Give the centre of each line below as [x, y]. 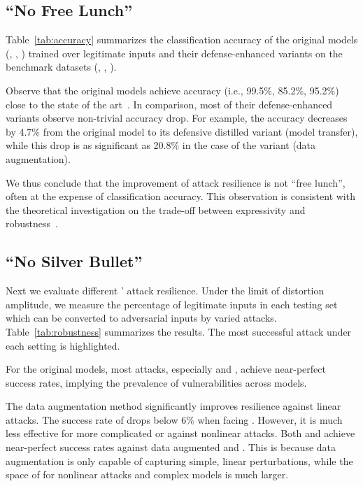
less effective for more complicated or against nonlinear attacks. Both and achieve [180, 433]
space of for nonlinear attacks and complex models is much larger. [147, 474]
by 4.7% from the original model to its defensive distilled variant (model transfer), [182, 131]
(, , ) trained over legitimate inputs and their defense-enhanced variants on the [174, 53]
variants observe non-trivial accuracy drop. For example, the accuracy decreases [177, 118]
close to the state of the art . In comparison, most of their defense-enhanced [169, 104]
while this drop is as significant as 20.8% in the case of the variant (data [161, 145]
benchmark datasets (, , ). [61, 67]
